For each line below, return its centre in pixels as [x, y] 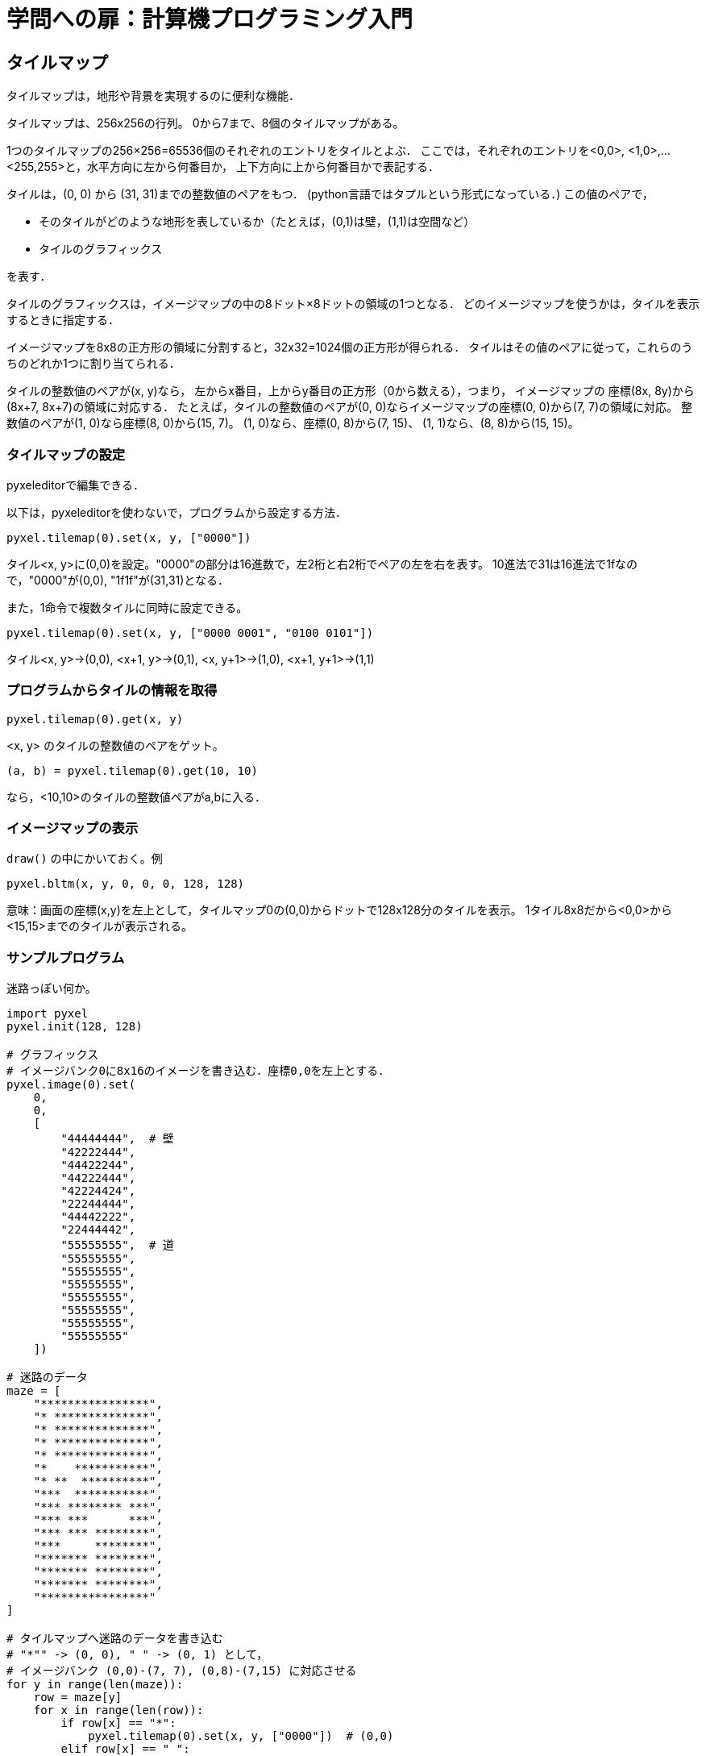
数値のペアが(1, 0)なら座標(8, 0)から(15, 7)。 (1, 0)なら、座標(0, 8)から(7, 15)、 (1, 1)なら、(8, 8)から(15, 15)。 [293, 423]
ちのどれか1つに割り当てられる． [93, 364]
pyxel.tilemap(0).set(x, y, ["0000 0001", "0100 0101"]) [190, 632]
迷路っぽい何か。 [52, 988]
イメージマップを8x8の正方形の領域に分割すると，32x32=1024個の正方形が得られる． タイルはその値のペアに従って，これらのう [350, 347]
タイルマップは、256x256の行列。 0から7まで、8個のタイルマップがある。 [206, 123]
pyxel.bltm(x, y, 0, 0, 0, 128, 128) [126, 884]
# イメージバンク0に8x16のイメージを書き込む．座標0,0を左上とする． [198, 1071]
